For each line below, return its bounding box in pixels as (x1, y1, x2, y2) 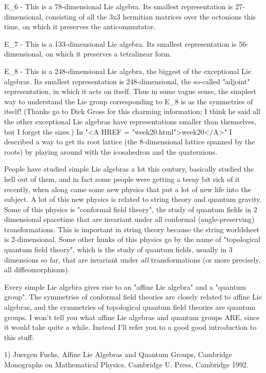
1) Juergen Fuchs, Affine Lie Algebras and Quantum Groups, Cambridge (4, 349, 232, 360)
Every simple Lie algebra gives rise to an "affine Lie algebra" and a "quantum (4, 281, 247, 292)
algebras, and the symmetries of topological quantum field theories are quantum (4, 302, 256, 312)
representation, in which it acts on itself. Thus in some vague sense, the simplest (4, 86, 256, 97)
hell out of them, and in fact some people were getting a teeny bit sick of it (4, 173, 240, 184)
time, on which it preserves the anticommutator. (4, 21, 156, 32)
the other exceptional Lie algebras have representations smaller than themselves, (4, 116, 256, 126)
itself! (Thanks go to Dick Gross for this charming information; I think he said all (4, 106, 260, 117)
